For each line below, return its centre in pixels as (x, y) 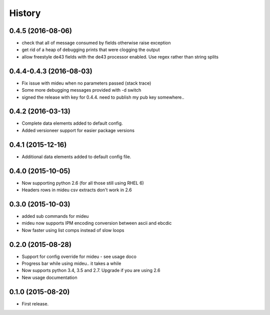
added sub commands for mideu (55, 216)
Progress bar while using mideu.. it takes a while (71, 263)
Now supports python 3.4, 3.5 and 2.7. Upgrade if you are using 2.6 (91, 270)
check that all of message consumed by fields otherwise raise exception (96, 43)
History (25, 13)
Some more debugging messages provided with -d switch (81, 90)
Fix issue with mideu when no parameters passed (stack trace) (86, 83)
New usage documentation (49, 277)
